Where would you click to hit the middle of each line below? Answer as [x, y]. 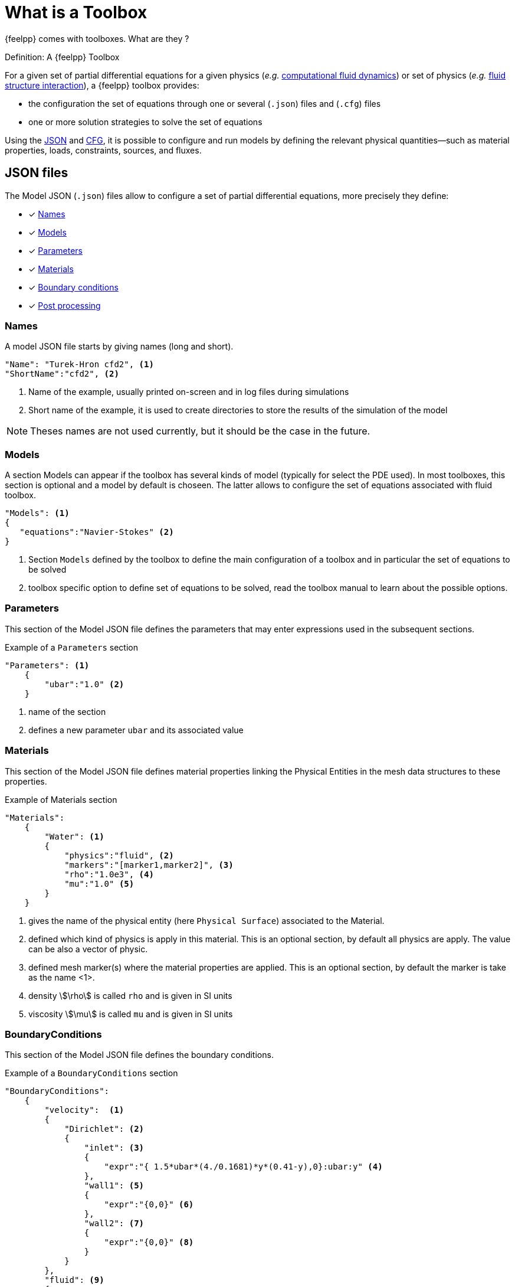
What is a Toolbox [76, 12]
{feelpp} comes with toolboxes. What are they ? [97, 38]
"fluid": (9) [74, 1280]
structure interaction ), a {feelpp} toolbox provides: [102, 85]
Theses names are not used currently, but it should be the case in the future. [200, 431]
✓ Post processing [65, 305]
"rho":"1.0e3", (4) [109, 874]
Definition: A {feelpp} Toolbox [62, 57]
